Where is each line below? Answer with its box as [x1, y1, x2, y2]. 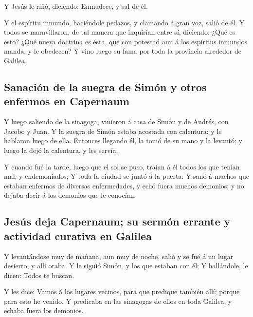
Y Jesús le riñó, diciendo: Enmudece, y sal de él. [4, 1, 148, 11]
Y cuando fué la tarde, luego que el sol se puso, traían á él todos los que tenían [4, 161, 240, 171]
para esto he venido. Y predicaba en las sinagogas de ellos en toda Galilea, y [4, 296, 232, 306]
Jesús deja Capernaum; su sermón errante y [4, 214, 231, 229]
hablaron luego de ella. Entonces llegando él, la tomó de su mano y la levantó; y [4, 135, 242, 146]
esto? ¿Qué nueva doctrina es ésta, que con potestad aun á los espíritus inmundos [4, 36, 247, 46]
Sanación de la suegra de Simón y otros [4, 79, 207, 94]
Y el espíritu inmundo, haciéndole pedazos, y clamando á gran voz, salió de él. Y [4, 17, 245, 27]
